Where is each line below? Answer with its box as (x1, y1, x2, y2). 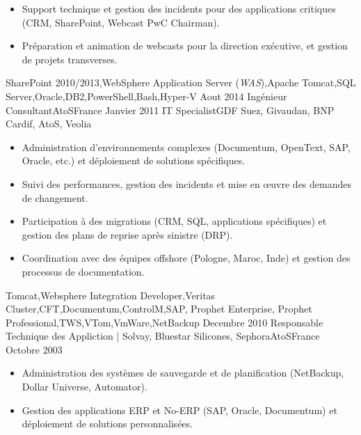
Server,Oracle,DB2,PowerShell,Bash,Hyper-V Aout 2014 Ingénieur (6, 88, 287, 103)
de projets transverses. (22, 52, 118, 66)
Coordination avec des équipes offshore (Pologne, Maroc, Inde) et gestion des (22, 251, 351, 265)
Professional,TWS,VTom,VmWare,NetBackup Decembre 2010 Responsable (6, 315, 323, 329)
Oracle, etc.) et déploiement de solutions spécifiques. (22, 153, 246, 168)
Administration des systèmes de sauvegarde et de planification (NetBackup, (22, 365, 344, 380)
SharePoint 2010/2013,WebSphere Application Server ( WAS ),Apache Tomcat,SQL (6, 75, 356, 90)
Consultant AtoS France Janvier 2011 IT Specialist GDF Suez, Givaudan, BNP (6, 102, 335, 117)
